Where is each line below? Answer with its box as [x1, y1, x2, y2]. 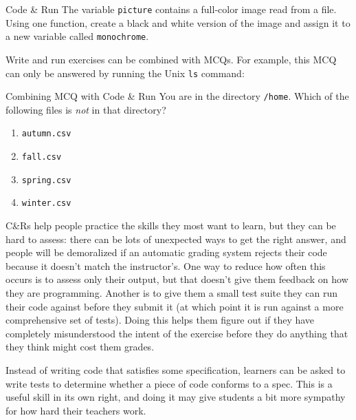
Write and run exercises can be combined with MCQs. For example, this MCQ [5, 52, 337, 66]
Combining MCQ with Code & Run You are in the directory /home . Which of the [5, 89, 349, 103]
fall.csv [21, 152, 62, 162]
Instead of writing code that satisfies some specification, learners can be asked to [5, 362, 346, 377]
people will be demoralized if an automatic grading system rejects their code [5, 245, 327, 260]
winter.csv [21, 198, 71, 209]
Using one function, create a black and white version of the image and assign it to [5, 15, 351, 30]
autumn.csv [21, 129, 71, 139]
